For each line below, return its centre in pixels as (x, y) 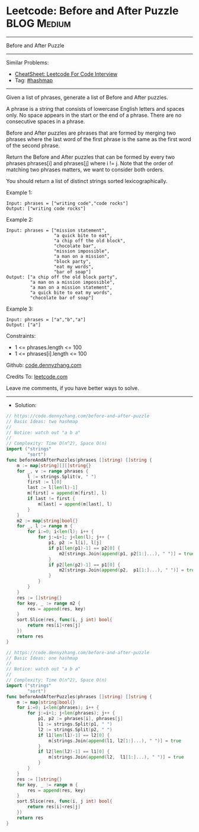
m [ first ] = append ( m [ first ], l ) (68, 493)
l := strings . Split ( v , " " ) (62, 476)
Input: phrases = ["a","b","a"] (46, 319)
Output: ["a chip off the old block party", (62, 277)
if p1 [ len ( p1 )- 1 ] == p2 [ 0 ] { (84, 548)
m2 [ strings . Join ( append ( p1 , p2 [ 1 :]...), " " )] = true (127, 553)
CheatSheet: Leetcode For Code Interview (66, 74)
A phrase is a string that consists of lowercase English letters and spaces (95, 108)
